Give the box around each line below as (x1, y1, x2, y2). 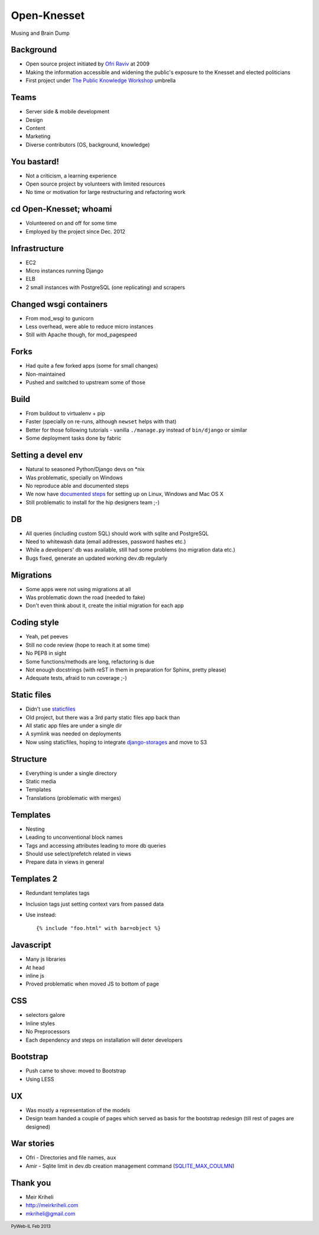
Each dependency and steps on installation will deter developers (25, 1036, 183, 1043)
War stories (11, 1139, 55, 1149)
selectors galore (25, 1012, 65, 1019)
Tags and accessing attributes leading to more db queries (25, 842, 167, 849)
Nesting (25, 825, 45, 832)
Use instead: (25, 911, 57, 919)
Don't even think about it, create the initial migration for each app (25, 602, 184, 609)
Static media (25, 778, 56, 785)
